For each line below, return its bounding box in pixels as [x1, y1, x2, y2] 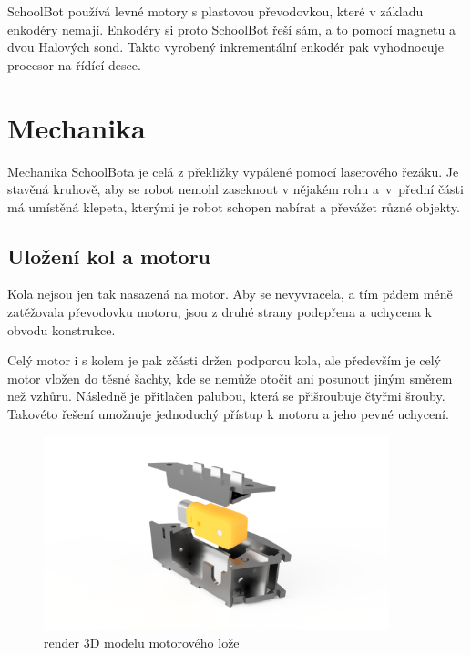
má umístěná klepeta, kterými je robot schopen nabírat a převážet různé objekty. [7, 197, 460, 216]
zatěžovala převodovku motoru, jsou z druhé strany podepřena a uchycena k [7, 302, 432, 322]
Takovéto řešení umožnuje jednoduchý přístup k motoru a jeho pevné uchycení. [7, 404, 449, 424]
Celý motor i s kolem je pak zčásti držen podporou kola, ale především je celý [7, 351, 441, 370]
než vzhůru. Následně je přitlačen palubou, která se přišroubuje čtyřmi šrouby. [7, 386, 445, 405]
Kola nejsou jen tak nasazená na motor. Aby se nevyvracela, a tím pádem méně [7, 284, 453, 303]
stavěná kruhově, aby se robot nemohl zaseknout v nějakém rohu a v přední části [7, 179, 464, 199]
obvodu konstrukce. [7, 320, 116, 339]
